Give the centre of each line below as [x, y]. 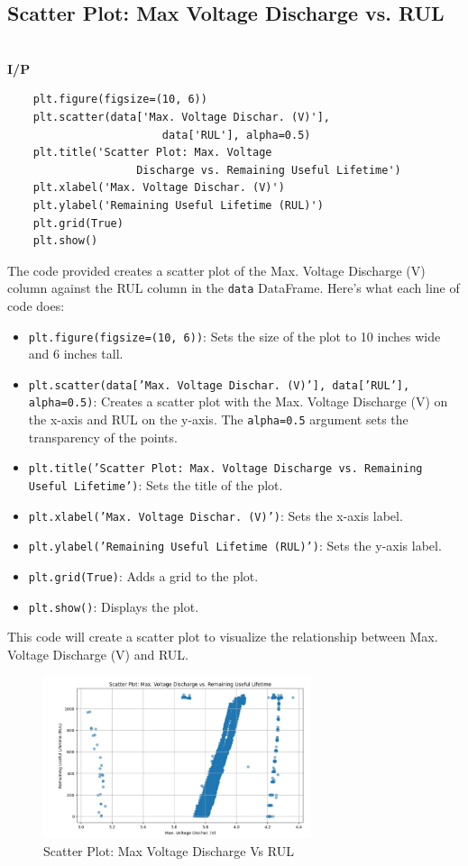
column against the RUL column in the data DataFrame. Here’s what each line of [234, 288]
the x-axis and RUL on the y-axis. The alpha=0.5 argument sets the [218, 419]
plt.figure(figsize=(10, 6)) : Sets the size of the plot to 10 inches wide [234, 336]
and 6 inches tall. [76, 354]
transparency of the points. [103, 437]
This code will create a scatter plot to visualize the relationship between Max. [223, 637]
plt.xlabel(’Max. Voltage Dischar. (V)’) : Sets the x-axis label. [216, 515]
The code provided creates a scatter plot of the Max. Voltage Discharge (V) [216, 270]
